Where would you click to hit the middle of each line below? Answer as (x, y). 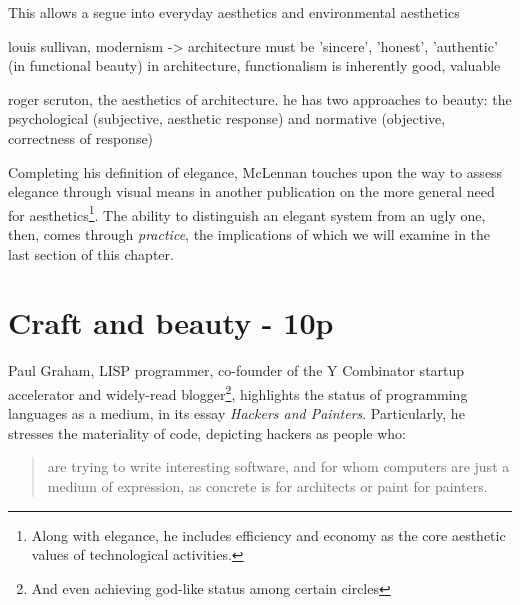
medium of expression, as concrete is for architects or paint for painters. (267, 485)
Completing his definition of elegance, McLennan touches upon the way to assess (255, 171)
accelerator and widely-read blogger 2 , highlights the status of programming (238, 392)
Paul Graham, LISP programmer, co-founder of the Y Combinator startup (236, 370)
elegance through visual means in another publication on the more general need (251, 191)
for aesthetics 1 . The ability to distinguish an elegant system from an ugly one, (247, 213)
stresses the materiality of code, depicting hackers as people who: (207, 432)
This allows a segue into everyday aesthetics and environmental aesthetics (234, 12)
